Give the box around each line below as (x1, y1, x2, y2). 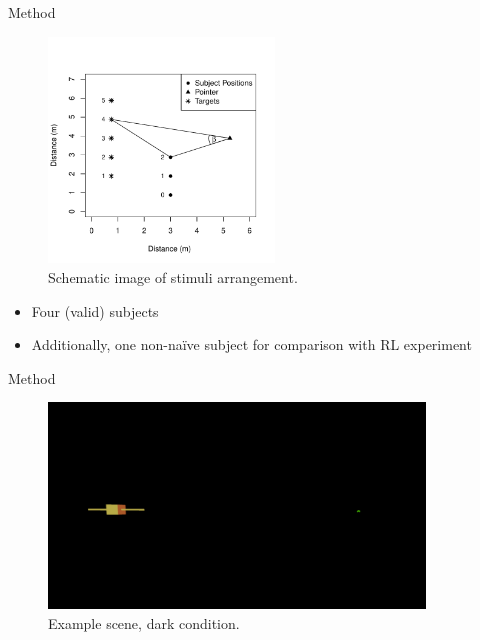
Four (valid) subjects (31, 300, 159, 321)
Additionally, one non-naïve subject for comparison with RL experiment (31, 334, 472, 355)
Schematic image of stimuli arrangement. (48, 266, 298, 287)
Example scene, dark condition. (48, 612, 240, 633)
